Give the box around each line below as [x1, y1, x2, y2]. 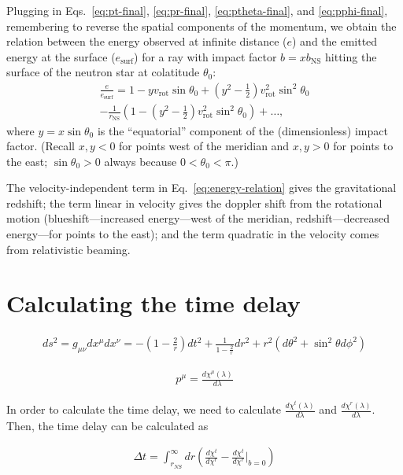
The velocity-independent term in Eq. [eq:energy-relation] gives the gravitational [6, 179, 397, 196]
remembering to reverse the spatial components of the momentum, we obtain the [6, 17, 397, 34]
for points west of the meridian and [119, 138, 290, 154]
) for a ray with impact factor [134, 48, 277, 64]
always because [104, 153, 177, 169]
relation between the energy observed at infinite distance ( [6, 33, 287, 50]
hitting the [325, 48, 377, 64]
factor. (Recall [6, 138, 75, 154]
